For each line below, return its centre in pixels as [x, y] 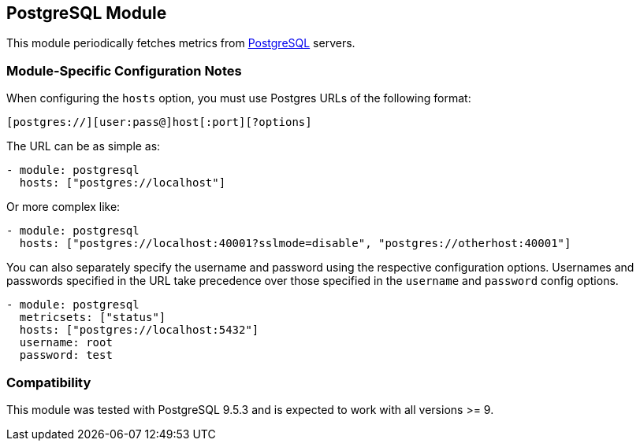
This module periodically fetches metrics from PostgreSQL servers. [181, 43]
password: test [66, 355]
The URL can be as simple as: [84, 146]
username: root [66, 343]
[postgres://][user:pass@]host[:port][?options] [159, 122]
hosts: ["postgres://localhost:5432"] [139, 330]
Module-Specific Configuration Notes [124, 70]
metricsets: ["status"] [93, 318]
